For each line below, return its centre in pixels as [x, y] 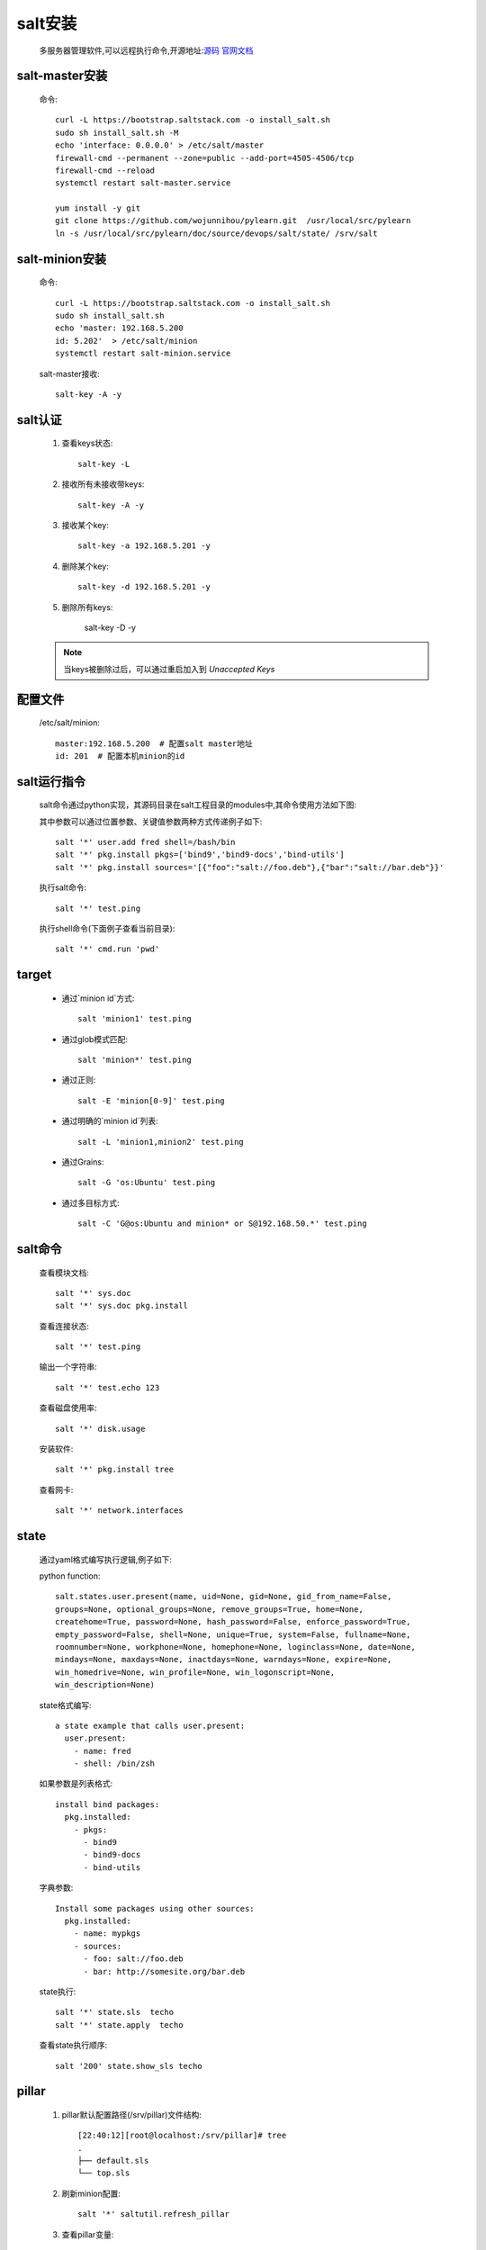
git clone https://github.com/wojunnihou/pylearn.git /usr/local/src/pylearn [233, 221]
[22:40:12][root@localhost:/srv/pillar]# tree [182, 2136]
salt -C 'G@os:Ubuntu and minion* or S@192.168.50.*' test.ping [223, 1224]
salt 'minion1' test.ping [135, 1019]
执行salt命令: [63, 887]
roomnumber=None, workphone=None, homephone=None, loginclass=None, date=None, [235, 1647]
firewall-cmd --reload [105, 170]
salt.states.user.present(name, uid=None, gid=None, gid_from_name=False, [224, 1597]
